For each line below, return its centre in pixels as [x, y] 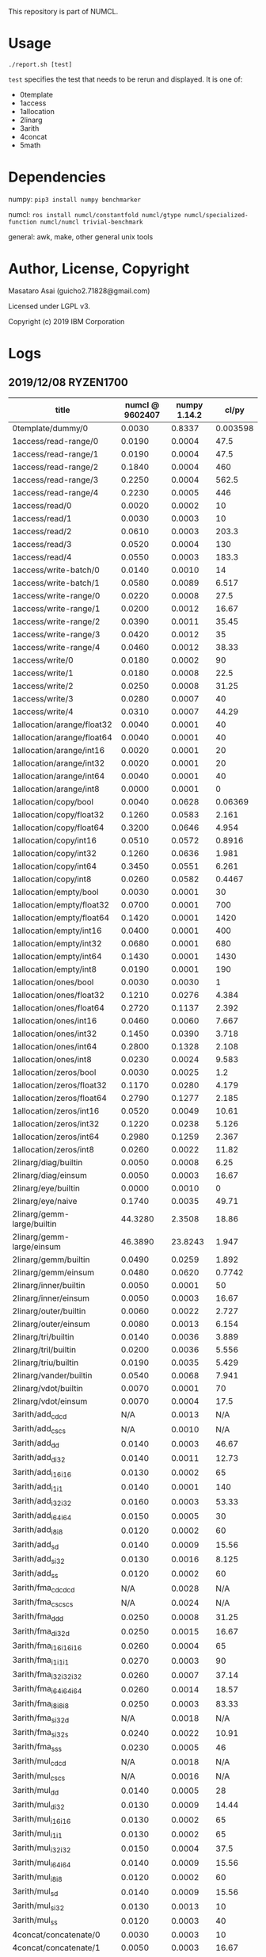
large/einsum [37, 1246]
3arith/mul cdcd [39, 1762]
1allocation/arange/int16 [59, 750]
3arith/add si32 [39, 1559]
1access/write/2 [43, 686]
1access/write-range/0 [56, 595]
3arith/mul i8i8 [37, 1877]
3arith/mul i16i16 [42, 1820]
